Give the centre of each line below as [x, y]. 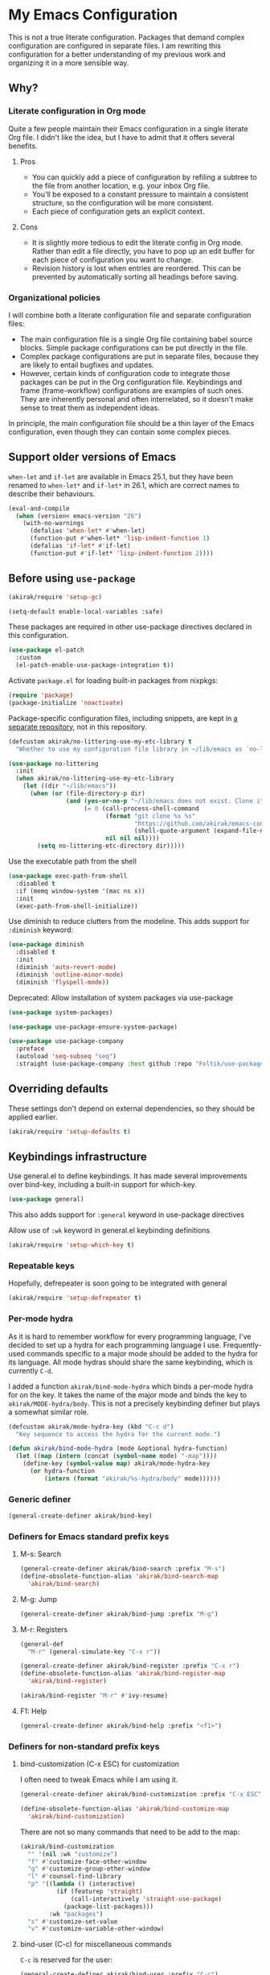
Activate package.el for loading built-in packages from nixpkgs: [113, 681]
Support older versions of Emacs [92, 457]
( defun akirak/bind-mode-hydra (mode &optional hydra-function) [118, 1449]
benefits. [23, 146]
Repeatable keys [41, 1266]
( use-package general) [46, 1199]
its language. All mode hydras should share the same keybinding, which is [131, 1362]
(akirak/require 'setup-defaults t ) [70, 1132]
